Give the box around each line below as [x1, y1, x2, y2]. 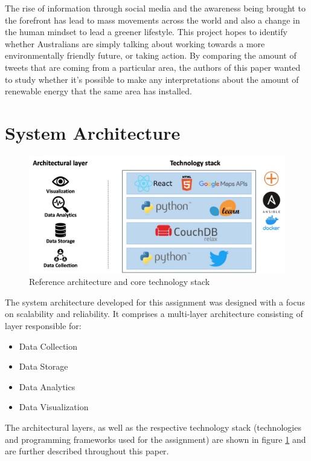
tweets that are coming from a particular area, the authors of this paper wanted [5, 60, 301, 73]
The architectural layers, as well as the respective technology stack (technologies [5, 421, 301, 433]
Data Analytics [19, 380, 75, 393]
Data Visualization [19, 401, 89, 413]
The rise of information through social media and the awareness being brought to [5, 2, 306, 14]
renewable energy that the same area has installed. [5, 85, 192, 97]
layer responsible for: [5, 319, 82, 332]
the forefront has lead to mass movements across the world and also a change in [5, 13, 300, 26]
